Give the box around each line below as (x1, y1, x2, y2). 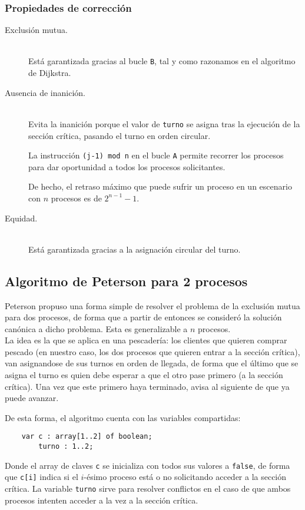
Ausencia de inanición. (5, 86, 85, 98)
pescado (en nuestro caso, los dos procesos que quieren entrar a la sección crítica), (5, 345, 300, 357)
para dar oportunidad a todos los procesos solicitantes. (28, 160, 226, 173)
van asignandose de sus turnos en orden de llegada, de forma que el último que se (5, 357, 299, 369)
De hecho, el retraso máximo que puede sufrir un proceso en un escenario (28, 180, 292, 193)
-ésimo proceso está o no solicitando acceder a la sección (84, 471, 287, 483)
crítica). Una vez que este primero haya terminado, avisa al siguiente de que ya (5, 380, 290, 392)
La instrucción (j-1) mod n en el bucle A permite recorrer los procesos (28, 149, 284, 161)
